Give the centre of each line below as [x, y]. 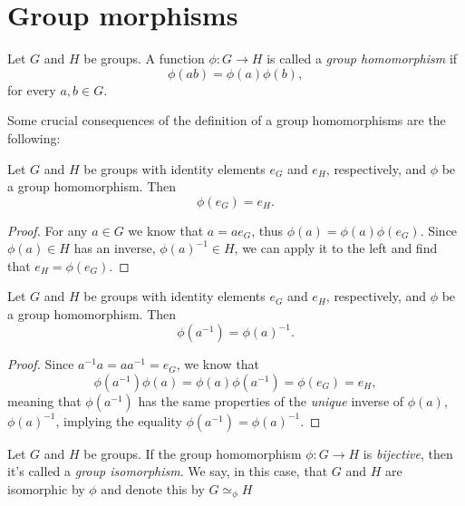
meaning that [44, 400]
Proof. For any [48, 230]
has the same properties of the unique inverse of [271, 400]
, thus [267, 230]
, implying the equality [119, 420]
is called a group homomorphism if [362, 58]
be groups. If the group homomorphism [193, 453]
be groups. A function [144, 58]
